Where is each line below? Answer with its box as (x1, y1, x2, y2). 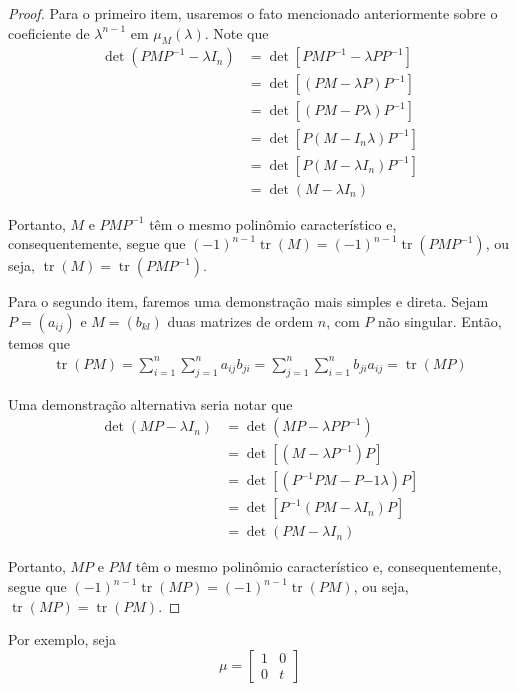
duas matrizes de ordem (167, 310, 314, 331)
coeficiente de (8, 22, 90, 43)
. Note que (204, 22, 269, 43)
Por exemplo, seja (8, 629, 117, 650)
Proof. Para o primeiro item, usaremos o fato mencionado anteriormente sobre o (8, 3, 498, 23)
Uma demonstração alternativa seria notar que (8, 393, 293, 414)
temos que (8, 332, 70, 353)
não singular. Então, (378, 310, 502, 331)
